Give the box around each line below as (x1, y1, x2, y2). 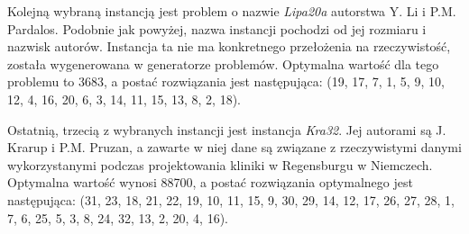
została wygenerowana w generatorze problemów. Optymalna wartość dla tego (7, 54, 439, 73)
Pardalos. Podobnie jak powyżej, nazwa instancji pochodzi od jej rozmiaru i (7, 19, 427, 38)
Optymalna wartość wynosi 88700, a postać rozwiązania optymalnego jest (7, 173, 413, 192)
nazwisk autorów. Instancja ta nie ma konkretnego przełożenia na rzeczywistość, (7, 37, 451, 56)
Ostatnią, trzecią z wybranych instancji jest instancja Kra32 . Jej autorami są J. (7, 120, 446, 139)
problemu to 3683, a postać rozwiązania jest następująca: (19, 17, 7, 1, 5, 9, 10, (7, 72, 445, 91)
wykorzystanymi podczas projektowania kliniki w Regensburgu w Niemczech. (7, 155, 433, 174)
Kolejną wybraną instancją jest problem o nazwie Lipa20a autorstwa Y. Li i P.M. (7, 2, 456, 20)
